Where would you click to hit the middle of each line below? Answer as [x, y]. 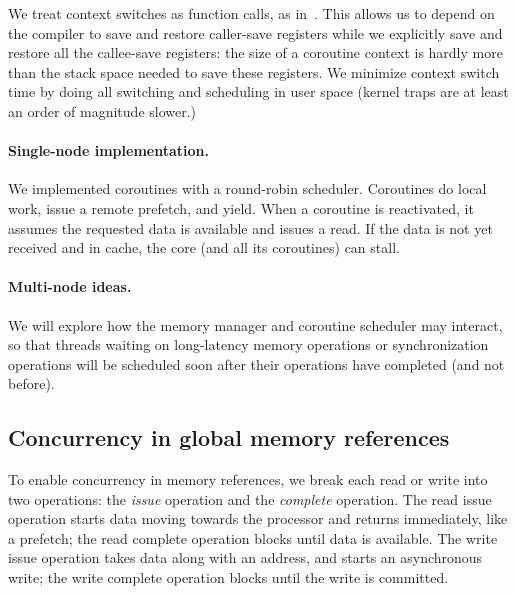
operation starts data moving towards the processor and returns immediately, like [258, 518]
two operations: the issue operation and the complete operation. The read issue [250, 498]
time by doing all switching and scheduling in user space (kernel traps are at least [258, 91]
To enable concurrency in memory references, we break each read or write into [248, 479]
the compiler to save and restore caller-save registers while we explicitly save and [255, 32]
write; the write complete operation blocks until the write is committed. [228, 577]
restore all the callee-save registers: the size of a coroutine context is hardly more [255, 52]
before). [31, 383]
